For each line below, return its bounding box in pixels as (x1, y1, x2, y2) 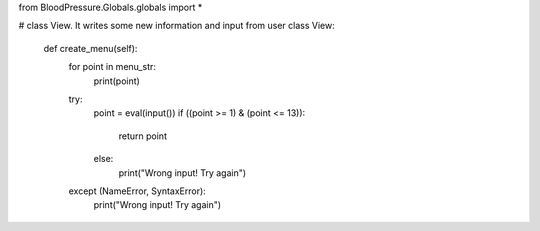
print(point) (93, 75, 140, 87)
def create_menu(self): (43, 42, 138, 54)
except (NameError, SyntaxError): (68, 185, 207, 197)
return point (118, 130, 167, 142)
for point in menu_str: (68, 61, 157, 73)
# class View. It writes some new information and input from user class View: (18, 20, 335, 32)
